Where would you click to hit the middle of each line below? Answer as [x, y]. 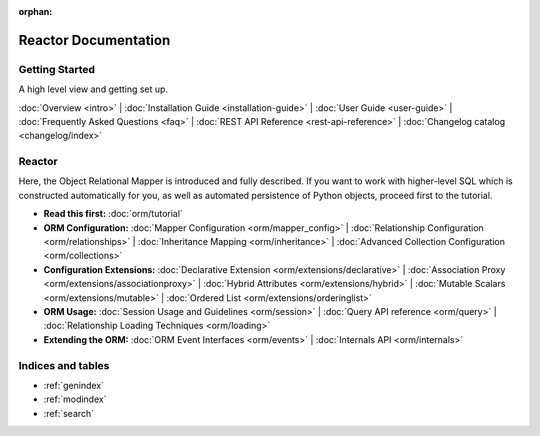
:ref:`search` [69, 413]
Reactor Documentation [94, 40]
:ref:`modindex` [75, 399]
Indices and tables [64, 365]
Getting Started [56, 69]
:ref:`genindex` [74, 385]
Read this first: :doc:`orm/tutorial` [113, 214]
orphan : [35, 11]
